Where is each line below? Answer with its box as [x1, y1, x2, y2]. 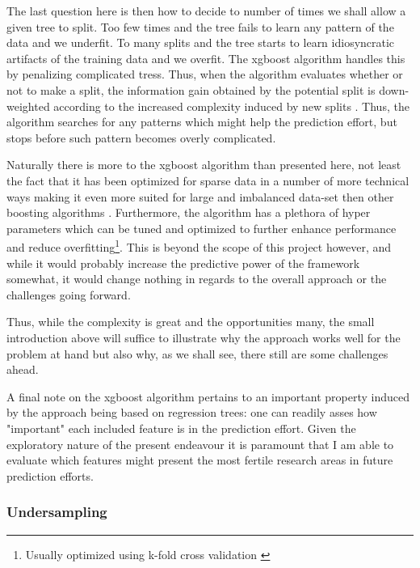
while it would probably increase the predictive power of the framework [6, 254, 360, 271]
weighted [6, 97, 50, 114]
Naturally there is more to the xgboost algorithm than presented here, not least [6, 156, 401, 173]
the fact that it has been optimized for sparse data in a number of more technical [6, 172, 409, 189]
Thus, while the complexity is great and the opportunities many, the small [6, 313, 375, 330]
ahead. [6, 361, 39, 378]
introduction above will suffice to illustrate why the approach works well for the [6, 329, 401, 345]
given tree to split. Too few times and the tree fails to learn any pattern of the [6, 18, 394, 35]
